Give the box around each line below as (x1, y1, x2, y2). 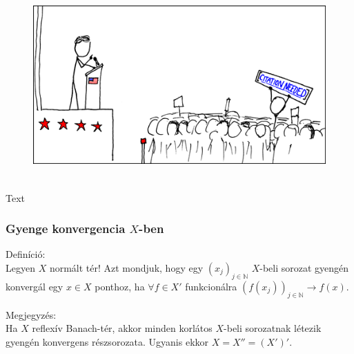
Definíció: (6, 247, 46, 261)
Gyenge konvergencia (6, 220, 126, 237)
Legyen (6, 261, 35, 274)
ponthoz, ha (95, 279, 145, 293)
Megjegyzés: (6, 307, 57, 322)
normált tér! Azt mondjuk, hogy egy (49, 261, 204, 274)
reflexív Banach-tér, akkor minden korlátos (32, 321, 213, 335)
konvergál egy (6, 279, 63, 293)
